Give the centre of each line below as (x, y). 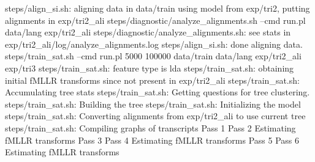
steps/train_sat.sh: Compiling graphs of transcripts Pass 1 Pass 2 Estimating (150, 127)
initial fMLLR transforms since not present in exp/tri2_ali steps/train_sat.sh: (152, 80)
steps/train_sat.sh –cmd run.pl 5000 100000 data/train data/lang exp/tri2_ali (153, 56)
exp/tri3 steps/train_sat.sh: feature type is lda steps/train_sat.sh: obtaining (150, 68)
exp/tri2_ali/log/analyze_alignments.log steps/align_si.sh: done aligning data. (154, 44)
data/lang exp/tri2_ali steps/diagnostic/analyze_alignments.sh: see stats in (148, 32)
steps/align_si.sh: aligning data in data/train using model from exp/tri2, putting (157, 8)
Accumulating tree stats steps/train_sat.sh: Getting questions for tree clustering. (157, 92)
